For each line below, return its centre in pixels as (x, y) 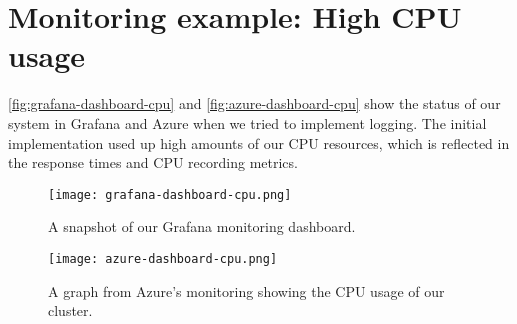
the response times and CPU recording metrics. (153, 162)
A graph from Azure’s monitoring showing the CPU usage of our (246, 290)
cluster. (70, 310)
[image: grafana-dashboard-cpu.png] (170, 194)
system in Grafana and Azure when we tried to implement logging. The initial (247, 122)
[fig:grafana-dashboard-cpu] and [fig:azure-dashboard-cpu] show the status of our (254, 103)
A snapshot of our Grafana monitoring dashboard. (202, 226)
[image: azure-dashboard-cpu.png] (163, 258)
